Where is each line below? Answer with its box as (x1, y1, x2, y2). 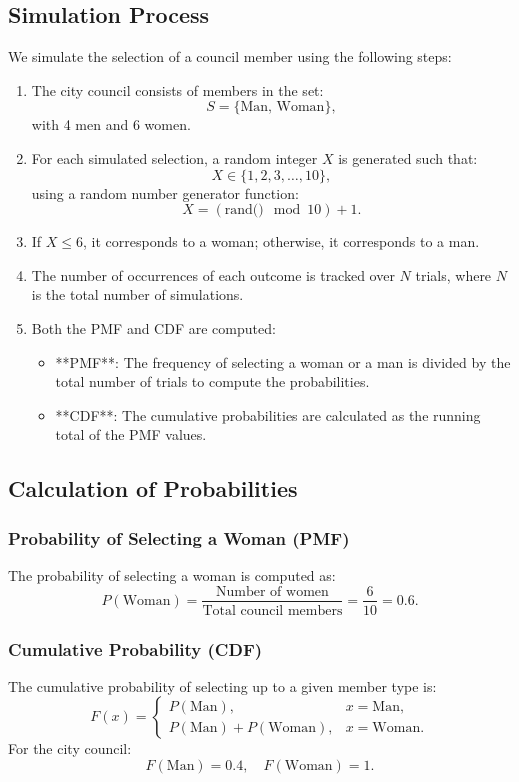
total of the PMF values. (55, 424, 207, 445)
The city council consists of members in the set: (31, 79, 324, 100)
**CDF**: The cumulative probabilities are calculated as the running (55, 404, 481, 425)
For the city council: (8, 738, 132, 759)
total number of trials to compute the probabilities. (55, 371, 370, 392)
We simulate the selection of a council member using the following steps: (8, 46, 452, 67)
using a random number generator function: (31, 182, 299, 203)
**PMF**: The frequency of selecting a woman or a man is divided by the (55, 351, 511, 372)
